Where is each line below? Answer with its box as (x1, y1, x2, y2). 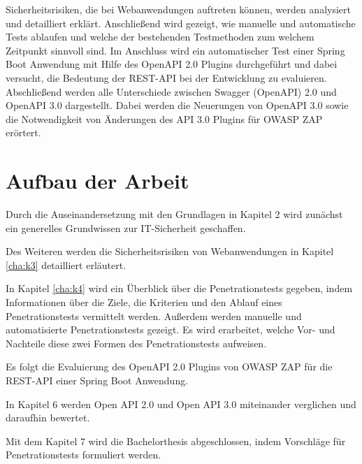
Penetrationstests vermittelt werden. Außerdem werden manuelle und (6, 308, 302, 323)
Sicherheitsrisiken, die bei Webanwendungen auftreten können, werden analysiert (6, 2, 351, 16)
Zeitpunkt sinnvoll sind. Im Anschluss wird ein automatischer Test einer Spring (6, 43, 345, 57)
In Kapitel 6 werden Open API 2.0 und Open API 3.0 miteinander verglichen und (6, 396, 356, 411)
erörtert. (6, 125, 41, 140)
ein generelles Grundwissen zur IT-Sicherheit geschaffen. (6, 220, 246, 235)
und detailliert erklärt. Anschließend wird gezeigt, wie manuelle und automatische (6, 15, 356, 30)
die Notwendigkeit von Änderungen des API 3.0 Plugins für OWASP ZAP (6, 111, 323, 126)
